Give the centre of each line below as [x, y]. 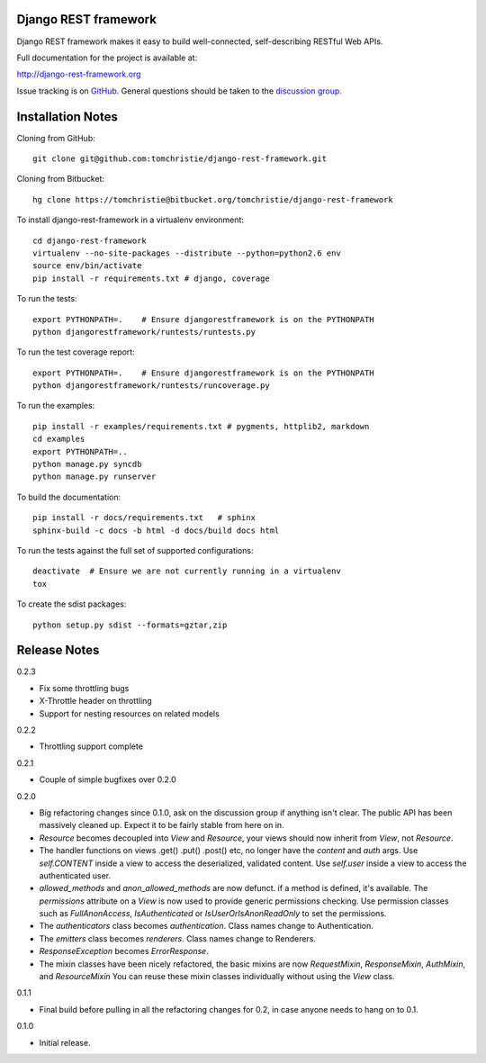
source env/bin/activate [87, 266]
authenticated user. [75, 875]
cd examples [59, 439]
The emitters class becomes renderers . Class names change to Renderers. [178, 938]
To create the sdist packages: [72, 604]
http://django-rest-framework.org [79, 74]
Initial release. [65, 1042]
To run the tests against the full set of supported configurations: [135, 550]
